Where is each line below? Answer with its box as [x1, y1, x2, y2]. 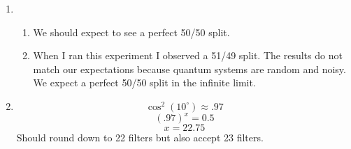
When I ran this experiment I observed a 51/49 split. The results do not [33, 48, 343, 63]
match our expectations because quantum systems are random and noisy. [33, 61, 346, 76]
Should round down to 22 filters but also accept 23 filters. [16, 130, 264, 145]
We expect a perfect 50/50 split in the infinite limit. [33, 75, 256, 90]
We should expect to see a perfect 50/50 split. [33, 24, 230, 39]
